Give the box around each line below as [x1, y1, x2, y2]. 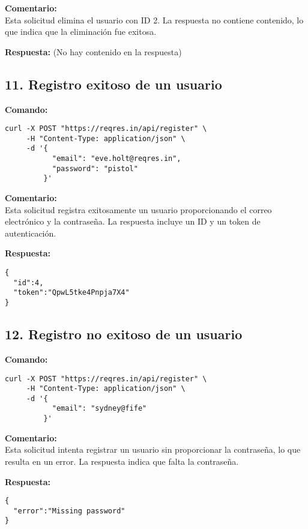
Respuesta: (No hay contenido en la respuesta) [5, 45, 182, 58]
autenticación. [5, 226, 56, 239]
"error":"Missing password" [13, 506, 125, 515]
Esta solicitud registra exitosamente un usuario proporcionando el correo [5, 203, 272, 216]
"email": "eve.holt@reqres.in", [52, 154, 181, 163]
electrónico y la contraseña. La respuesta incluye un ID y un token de [5, 215, 261, 228]
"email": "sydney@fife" [52, 404, 147, 413]
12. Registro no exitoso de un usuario [5, 325, 243, 343]
